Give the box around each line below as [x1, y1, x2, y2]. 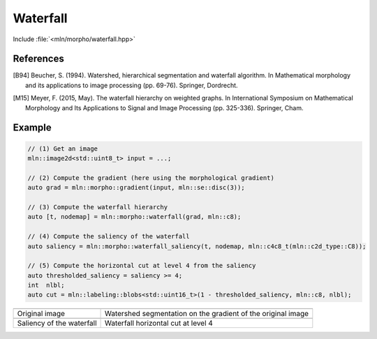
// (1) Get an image [27, 144, 98, 153]
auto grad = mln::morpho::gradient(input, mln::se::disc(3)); [27, 183, 245, 192]
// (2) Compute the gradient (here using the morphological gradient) [27, 174, 275, 181]
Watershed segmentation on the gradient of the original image [105, 309, 309, 319]
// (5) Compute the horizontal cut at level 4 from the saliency [27, 262, 256, 270]
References [13, 53, 64, 65]
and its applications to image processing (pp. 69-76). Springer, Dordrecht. [25, 81, 238, 89]
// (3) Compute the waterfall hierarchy [27, 203, 168, 211]
